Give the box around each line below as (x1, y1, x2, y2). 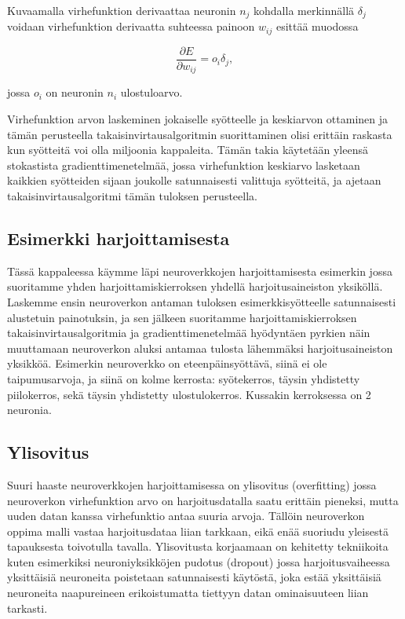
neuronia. (7, 401, 52, 418)
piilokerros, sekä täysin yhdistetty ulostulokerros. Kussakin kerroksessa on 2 (7, 386, 371, 402)
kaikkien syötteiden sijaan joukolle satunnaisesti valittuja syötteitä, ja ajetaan (7, 172, 381, 189)
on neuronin (46, 84, 104, 101)
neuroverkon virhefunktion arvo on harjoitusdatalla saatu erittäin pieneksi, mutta (7, 492, 399, 508)
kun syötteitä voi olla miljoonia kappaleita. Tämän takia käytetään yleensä (7, 141, 368, 158)
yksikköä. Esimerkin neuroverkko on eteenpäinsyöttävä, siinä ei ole (7, 355, 327, 372)
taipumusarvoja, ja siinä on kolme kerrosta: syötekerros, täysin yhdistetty (7, 370, 360, 386)
